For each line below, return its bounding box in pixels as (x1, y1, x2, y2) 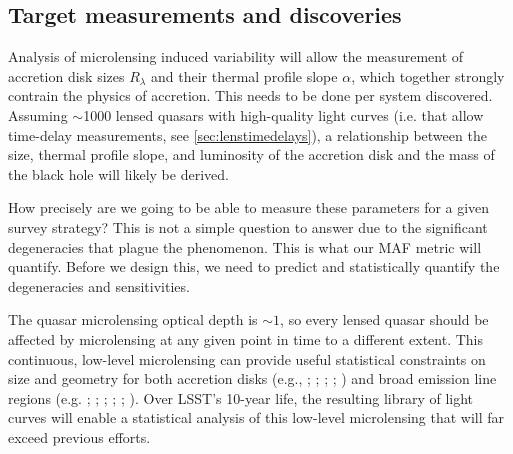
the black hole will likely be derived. (8, 163, 229, 184)
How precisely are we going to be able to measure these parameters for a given (8, 197, 490, 218)
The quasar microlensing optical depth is (8, 309, 258, 330)
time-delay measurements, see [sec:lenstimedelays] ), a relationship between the (8, 124, 487, 145)
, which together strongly (351, 65, 505, 86)
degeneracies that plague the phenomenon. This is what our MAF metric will (8, 236, 482, 257)
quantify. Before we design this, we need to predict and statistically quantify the (8, 256, 500, 277)
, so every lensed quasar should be (280, 309, 489, 330)
